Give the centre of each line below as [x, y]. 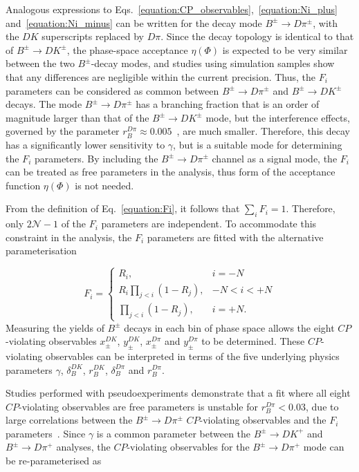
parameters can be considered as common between [112, 90]
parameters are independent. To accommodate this [209, 224]
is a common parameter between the [174, 433]
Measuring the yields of [55, 327]
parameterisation [41, 251]
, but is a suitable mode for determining [258, 144]
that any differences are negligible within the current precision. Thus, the [161, 76]
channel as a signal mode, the [275, 158]
